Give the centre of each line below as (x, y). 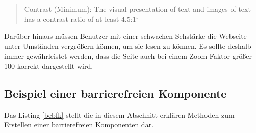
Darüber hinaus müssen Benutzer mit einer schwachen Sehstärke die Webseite (125, 36)
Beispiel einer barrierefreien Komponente (116, 93)
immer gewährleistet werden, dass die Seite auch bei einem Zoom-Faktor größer (128, 56)
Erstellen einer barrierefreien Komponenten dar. (79, 125)
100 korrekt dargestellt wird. (49, 65)
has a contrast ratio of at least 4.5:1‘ (81, 19)
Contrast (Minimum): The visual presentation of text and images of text (137, 9)
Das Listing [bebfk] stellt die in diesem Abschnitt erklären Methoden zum (119, 114)
